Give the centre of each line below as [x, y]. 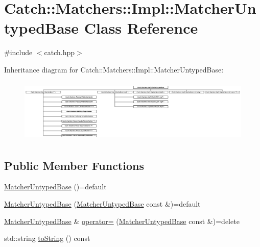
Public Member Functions [74, 165]
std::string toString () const [47, 238]
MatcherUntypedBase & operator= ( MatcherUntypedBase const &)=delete [122, 221]
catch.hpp [60, 52]
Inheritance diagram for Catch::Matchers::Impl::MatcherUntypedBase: [114, 69]
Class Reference [141, 28]
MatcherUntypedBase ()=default [55, 187]
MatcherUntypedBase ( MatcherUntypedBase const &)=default [102, 204]
